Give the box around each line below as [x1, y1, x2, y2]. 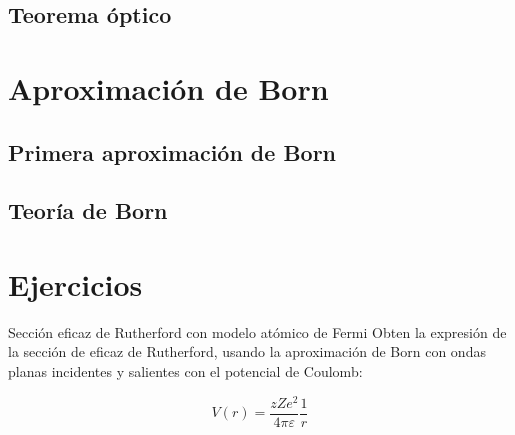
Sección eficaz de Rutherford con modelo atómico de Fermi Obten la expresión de [8, 321, 507, 342]
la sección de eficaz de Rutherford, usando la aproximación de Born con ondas [8, 341, 486, 362]
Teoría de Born [8, 195, 168, 226]
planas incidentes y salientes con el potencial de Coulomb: [8, 361, 363, 382]
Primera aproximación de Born [8, 136, 337, 167]
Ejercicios [8, 263, 143, 304]
